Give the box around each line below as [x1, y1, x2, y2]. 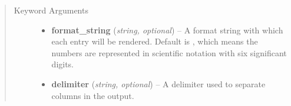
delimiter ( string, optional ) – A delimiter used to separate [51, 77, 266, 90]
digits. [51, 58, 74, 70]
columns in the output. [51, 89, 134, 101]
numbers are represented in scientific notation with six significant [51, 46, 287, 59]
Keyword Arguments [14, 4, 88, 16]
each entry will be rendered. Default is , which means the [51, 35, 258, 47]
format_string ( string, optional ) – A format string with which [51, 23, 283, 36]
